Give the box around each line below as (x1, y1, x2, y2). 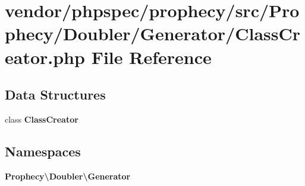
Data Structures (5, 85, 106, 104)
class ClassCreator (5, 113, 78, 125)
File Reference (91, 44, 212, 69)
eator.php (5, 44, 85, 69)
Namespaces (5, 142, 81, 160)
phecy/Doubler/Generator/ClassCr (5, 21, 301, 46)
